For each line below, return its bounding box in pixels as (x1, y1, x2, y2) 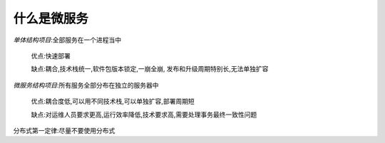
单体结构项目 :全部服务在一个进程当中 (13, 36, 122, 44)
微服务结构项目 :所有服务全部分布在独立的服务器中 (13, 80, 160, 89)
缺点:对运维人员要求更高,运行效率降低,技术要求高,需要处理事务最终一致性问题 (31, 110, 257, 119)
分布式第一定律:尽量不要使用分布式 (13, 126, 115, 134)
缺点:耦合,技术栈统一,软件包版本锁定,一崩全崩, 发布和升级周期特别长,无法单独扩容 (31, 65, 269, 73)
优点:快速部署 (31, 51, 71, 60)
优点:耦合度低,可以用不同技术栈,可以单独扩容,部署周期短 (31, 97, 195, 106)
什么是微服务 (13, 11, 89, 26)
